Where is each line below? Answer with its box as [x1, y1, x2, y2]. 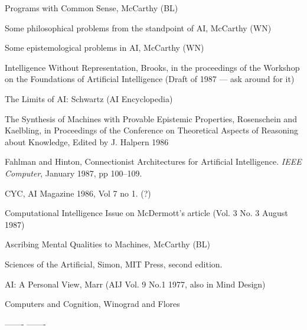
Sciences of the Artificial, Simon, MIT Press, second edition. [5, 257, 223, 270]
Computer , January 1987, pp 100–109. [5, 166, 142, 179]
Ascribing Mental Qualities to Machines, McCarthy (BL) [5, 238, 210, 250]
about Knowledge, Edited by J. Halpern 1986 [5, 135, 169, 148]
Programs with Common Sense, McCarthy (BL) [5, 2, 178, 14]
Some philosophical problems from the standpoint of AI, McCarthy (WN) [5, 21, 272, 34]
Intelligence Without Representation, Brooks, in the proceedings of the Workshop [5, 61, 300, 73]
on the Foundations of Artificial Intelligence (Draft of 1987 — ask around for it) [5, 73, 295, 85]
